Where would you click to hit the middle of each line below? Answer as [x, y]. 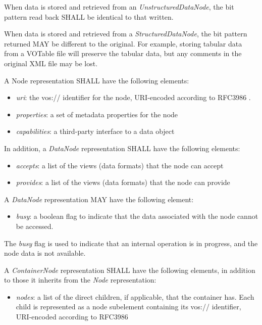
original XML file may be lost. [51, 63]
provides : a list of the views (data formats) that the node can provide [123, 182]
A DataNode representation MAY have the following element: [99, 199]
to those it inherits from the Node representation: [80, 280]
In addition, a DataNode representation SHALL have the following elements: [122, 148]
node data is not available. [45, 253]
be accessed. [35, 226]
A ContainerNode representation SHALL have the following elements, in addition [130, 270]
